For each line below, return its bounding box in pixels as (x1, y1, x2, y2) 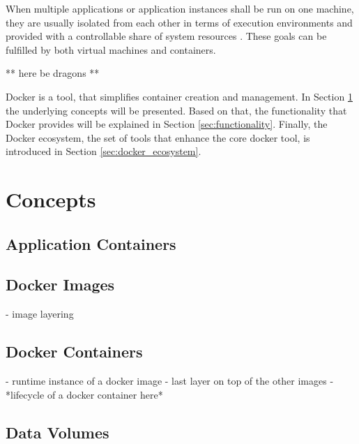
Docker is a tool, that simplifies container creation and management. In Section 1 (6, 89, 353, 103)
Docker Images (6, 274, 115, 295)
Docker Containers (6, 341, 143, 362)
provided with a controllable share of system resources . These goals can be (6, 29, 327, 43)
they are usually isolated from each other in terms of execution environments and (6, 15, 353, 29)
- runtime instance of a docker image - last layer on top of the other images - (6, 373, 334, 388)
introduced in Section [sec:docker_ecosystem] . (6, 144, 201, 158)
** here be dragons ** (6, 66, 100, 80)
